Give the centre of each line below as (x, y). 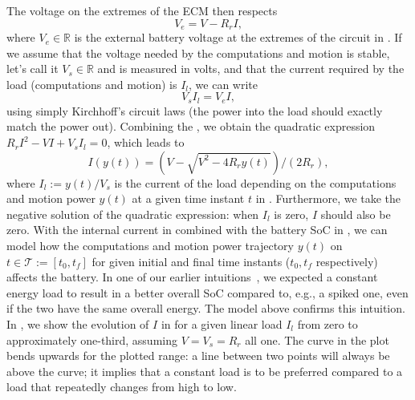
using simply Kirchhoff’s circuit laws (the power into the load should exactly (195, 110)
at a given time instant (188, 198)
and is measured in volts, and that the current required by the (251, 69)
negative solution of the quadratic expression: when (133, 214)
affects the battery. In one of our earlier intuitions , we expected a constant (192, 277)
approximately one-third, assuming (92, 339)
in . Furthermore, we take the (328, 198)
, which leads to (146, 142)
